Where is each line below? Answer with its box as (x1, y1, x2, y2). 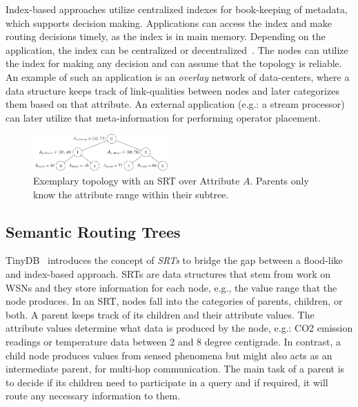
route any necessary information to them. (6, 388, 181, 403)
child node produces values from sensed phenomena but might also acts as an (6, 348, 332, 362)
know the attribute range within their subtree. (33, 187, 229, 201)
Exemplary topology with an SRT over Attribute (33, 173, 240, 188)
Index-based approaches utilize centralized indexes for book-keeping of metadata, (6, 2, 348, 16)
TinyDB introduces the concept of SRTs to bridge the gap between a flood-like (6, 253, 343, 267)
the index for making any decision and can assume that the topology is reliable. (6, 56, 342, 70)
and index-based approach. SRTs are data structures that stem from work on (6, 267, 330, 281)
